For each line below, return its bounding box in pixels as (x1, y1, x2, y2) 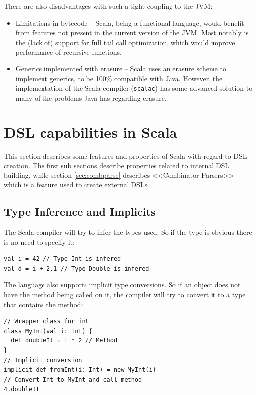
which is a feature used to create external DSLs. (4, 179, 149, 190)
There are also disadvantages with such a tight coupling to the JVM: (4, 1, 213, 11)
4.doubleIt (4, 386, 40, 393)
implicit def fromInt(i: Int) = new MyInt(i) (4, 366, 156, 374)
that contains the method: (4, 299, 83, 309)
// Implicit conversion (4, 356, 82, 364)
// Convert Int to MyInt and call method (4, 376, 142, 383)
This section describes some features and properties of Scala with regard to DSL (4, 150, 247, 161)
